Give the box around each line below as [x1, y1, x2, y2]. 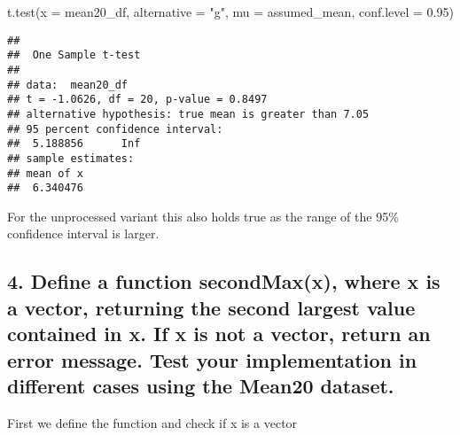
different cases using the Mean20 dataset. [7, 371, 394, 399]
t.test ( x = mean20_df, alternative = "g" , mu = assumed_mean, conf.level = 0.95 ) [7, 3, 454, 20]
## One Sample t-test [7, 49, 141, 62]
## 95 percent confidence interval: [7, 122, 223, 136]
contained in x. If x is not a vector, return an [7, 320, 431, 347]
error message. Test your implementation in [7, 346, 417, 373]
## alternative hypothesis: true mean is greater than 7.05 [7, 107, 370, 120]
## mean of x [7, 167, 83, 180]
